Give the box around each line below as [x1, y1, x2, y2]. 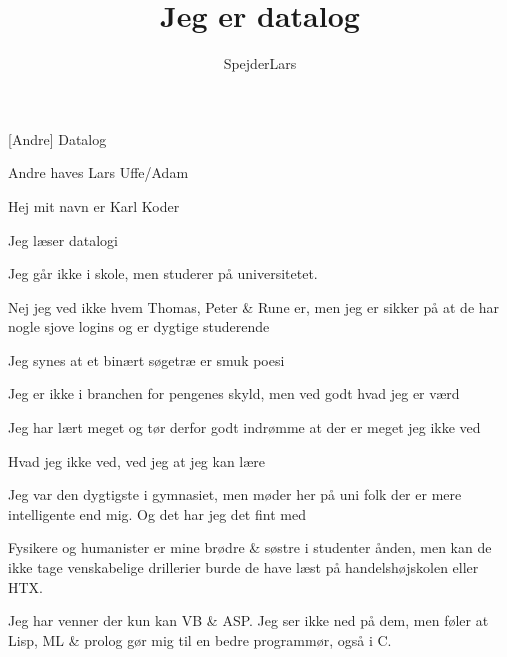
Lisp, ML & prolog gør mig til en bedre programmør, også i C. [8, 629, 392, 650]
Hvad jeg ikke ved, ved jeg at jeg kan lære [8, 450, 266, 471]
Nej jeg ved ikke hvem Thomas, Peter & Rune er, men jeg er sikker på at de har [8, 296, 500, 317]
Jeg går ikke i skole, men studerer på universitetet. [8, 263, 318, 284]
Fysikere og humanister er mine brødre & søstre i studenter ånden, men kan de [8, 537, 492, 558]
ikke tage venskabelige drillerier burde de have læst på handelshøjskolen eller [8, 557, 479, 578]
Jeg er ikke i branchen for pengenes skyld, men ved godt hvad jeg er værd [8, 383, 460, 404]
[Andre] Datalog [8, 128, 107, 149]
